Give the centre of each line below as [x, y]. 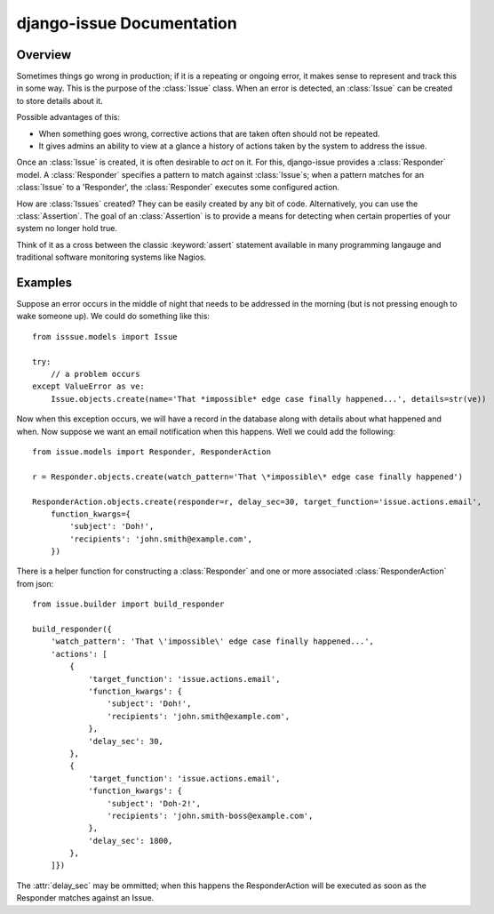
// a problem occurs [95, 374]
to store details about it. [60, 100]
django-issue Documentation [127, 23]
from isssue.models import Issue [105, 337]
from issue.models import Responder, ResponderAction [151, 452]
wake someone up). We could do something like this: [113, 317]
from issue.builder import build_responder [128, 604]
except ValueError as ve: [89, 386]
